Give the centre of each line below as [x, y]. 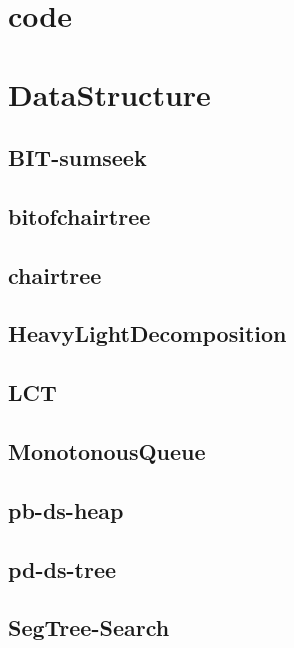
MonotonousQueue [107, 451]
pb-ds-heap [66, 509]
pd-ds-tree [62, 568]
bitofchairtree [79, 215]
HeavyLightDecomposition [147, 333]
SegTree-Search [89, 627]
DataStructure [109, 93]
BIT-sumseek [77, 157]
